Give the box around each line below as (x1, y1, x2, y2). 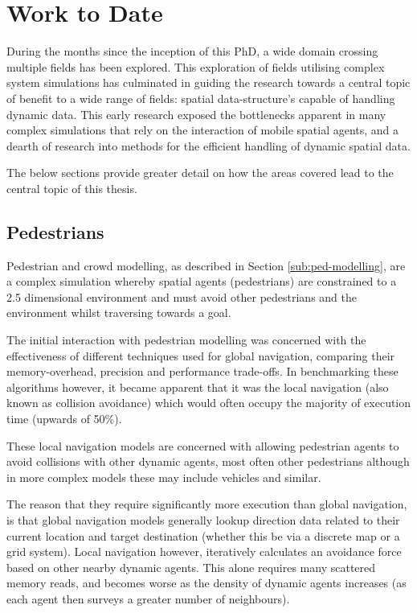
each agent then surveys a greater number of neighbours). (6, 590, 290, 607)
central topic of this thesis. (6, 179, 137, 196)
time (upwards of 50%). (6, 410, 122, 427)
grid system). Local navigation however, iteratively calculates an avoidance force (6, 543, 402, 560)
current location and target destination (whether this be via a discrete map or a (6, 527, 400, 544)
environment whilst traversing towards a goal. (6, 304, 231, 321)
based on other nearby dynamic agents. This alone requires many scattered (6, 558, 376, 575)
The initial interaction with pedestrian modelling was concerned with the (6, 331, 366, 348)
